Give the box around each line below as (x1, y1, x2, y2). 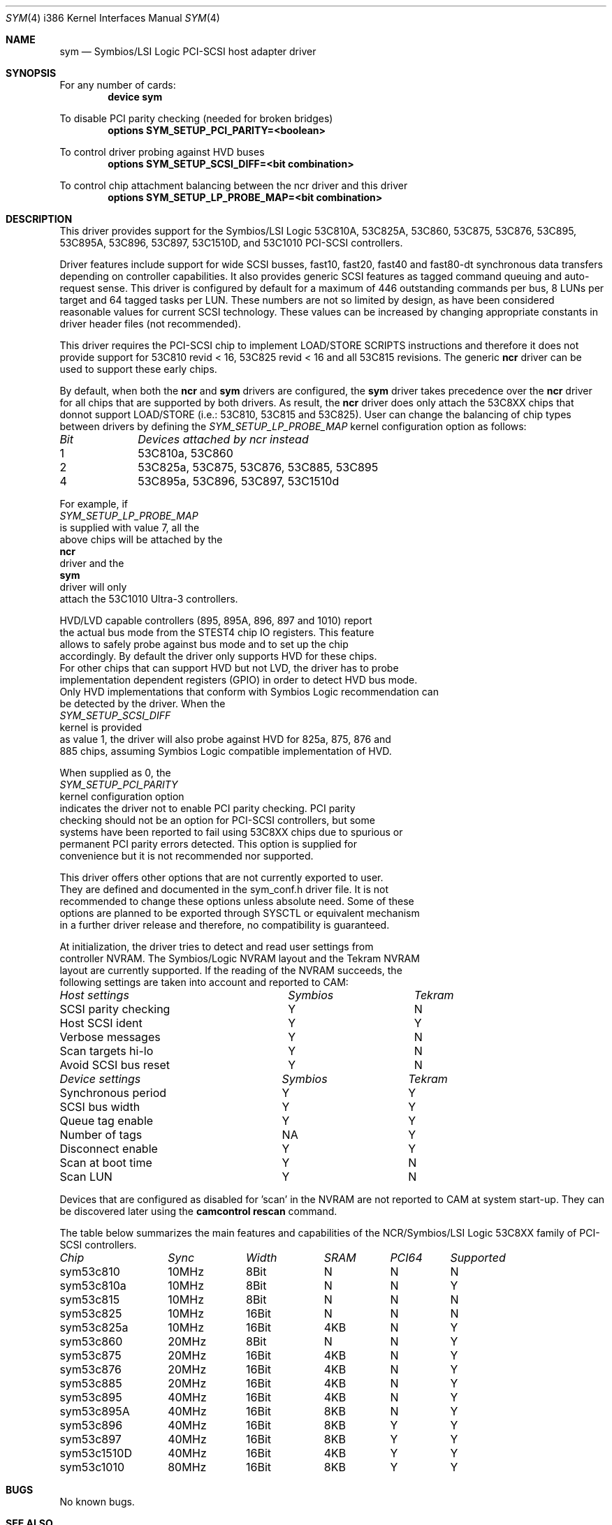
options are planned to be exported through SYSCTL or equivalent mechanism (59, 907, 420, 919)
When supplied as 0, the (59, 767, 171, 779)
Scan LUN (59, 1170, 112, 1184)
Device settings (59, 1072, 141, 1086)
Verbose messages (59, 1030, 161, 1044)
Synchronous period (59, 1086, 167, 1100)
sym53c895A (59, 1404, 130, 1418)
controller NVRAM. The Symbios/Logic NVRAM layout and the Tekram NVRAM (59, 952, 420, 964)
